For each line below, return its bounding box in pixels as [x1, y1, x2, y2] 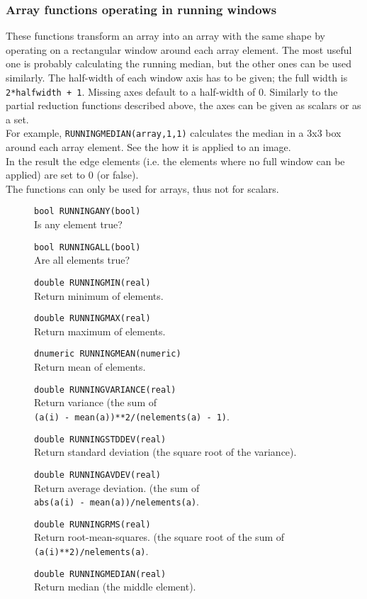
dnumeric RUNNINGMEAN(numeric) [34, 349, 181, 359]
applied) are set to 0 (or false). [6, 167, 139, 182]
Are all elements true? [34, 252, 130, 267]
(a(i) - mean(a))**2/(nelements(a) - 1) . [34, 408, 230, 423]
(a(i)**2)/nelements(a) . [34, 544, 149, 559]
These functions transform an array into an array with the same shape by [6, 28, 325, 43]
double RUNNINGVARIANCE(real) [34, 384, 176, 395]
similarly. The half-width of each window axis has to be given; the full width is [6, 70, 348, 84]
